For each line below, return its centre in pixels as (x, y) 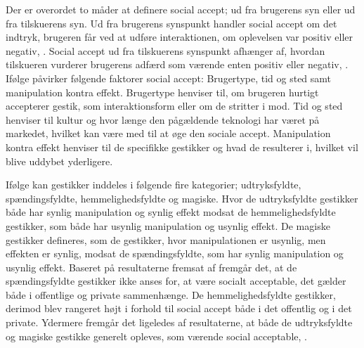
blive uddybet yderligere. (59, 161)
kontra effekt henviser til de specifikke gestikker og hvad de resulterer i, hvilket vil (182, 147)
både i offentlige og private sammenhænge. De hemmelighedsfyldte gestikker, (171, 294)
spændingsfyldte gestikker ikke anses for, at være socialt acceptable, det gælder (176, 281)
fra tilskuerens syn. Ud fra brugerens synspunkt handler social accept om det (171, 23)
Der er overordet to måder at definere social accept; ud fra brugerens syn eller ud (181, 9)
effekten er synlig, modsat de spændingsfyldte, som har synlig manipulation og (175, 253)
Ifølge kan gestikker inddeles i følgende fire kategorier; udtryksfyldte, (154, 185)
